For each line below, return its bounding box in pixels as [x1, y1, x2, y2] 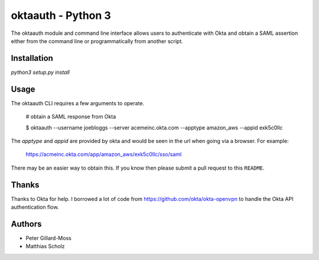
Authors [11, 219, 42, 229]
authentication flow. [11, 204, 59, 210]
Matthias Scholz [25, 243, 65, 250]
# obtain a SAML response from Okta [25, 113, 116, 121]
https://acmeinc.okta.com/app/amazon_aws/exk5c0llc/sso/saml [25, 151, 182, 158]
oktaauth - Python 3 [11, 9, 112, 22]
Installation [11, 53, 53, 63]
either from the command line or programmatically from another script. [11, 37, 183, 44]
